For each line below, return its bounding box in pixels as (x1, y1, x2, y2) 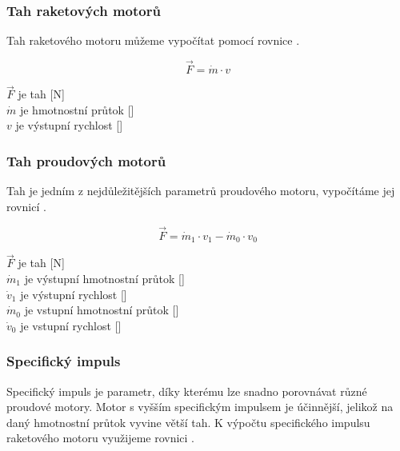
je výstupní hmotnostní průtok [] (24, 269, 185, 286)
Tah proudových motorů (6, 150, 166, 170)
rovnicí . (6, 198, 46, 214)
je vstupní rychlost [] (20, 317, 122, 333)
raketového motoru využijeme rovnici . (6, 429, 195, 446)
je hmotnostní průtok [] (19, 101, 134, 118)
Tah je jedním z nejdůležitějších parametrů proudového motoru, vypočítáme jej (6, 182, 395, 199)
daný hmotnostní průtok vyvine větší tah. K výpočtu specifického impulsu (6, 413, 370, 430)
